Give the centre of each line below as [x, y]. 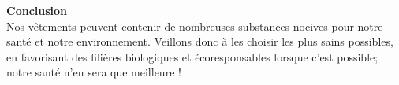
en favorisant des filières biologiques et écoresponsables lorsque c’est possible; [192, 56]
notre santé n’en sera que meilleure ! [94, 72]
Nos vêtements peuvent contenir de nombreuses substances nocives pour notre [195, 26]
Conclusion [37, 10]
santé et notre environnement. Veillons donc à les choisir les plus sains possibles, [200, 41]
